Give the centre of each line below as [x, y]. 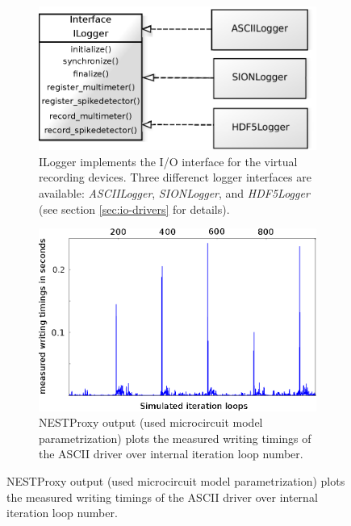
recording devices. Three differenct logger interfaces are [175, 177]
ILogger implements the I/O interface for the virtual [168, 161]
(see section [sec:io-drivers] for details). [134, 209]
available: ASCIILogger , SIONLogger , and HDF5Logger [174, 193]
